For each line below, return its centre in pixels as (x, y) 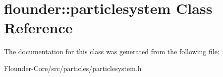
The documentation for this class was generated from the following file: (112, 51)
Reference (38, 28)
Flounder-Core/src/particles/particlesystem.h (73, 68)
